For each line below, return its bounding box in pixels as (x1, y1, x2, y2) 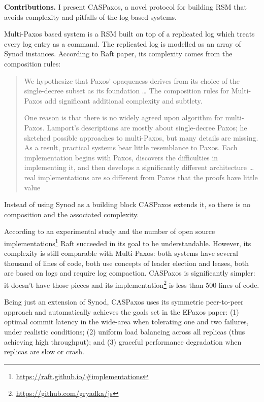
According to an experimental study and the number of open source (4, 226, 215, 237)
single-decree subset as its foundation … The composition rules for (24, 85, 229, 96)
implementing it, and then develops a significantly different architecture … (24, 162, 254, 173)
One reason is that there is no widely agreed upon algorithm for (24, 112, 223, 123)
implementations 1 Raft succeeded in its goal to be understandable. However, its (4, 236, 251, 248)
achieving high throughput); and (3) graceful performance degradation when (4, 336, 242, 347)
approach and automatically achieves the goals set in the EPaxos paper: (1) (4, 306, 239, 317)
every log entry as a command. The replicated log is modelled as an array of (4, 38, 241, 49)
